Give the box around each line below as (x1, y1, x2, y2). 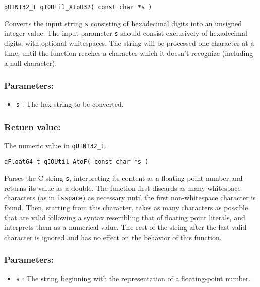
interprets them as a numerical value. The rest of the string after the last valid (4, 222, 247, 233)
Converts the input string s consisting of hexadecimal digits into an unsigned (4, 18, 242, 28)
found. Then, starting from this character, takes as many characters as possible (4, 202, 248, 213)
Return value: (4, 120, 61, 133)
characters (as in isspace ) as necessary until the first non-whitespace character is (4, 192, 256, 203)
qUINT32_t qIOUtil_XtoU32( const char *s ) (4, 4, 152, 11)
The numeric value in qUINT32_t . (4, 140, 106, 150)
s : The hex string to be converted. (16, 98, 124, 109)
